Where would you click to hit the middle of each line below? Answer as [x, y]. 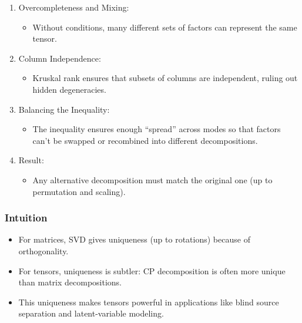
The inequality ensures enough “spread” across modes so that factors [157, 129]
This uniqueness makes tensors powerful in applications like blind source [149, 302]
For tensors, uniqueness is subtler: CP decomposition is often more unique [152, 270]
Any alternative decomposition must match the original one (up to [152, 179]
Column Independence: [60, 58]
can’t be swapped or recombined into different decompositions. [145, 140]
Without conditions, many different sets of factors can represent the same [165, 27]
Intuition [26, 218]
